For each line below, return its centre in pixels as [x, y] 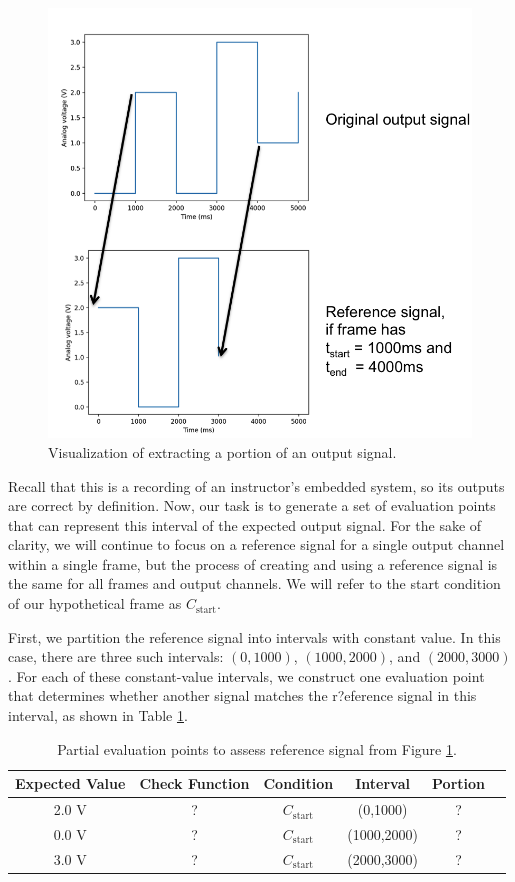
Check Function [194, 783]
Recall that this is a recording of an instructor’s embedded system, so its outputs [256, 485]
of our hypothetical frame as [95, 603]
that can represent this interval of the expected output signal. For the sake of [245, 524]
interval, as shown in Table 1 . [98, 715]
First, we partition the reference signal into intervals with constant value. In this [254, 636]
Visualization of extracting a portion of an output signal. [222, 451]
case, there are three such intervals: [116, 656]
